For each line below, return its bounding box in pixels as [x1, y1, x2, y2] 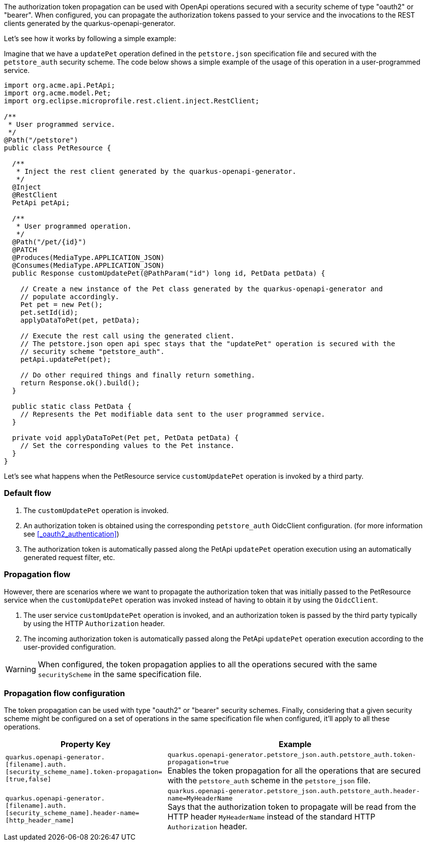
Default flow [4, 488, 51, 498]
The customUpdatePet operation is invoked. [23, 506, 169, 515]
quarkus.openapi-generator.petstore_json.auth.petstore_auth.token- [167, 751, 416, 759]
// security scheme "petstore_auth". [20, 348, 165, 355]
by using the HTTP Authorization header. [23, 619, 165, 628]
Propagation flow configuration [4, 688, 125, 698]
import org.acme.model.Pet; [4, 89, 111, 97]
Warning [5, 664, 36, 674]
